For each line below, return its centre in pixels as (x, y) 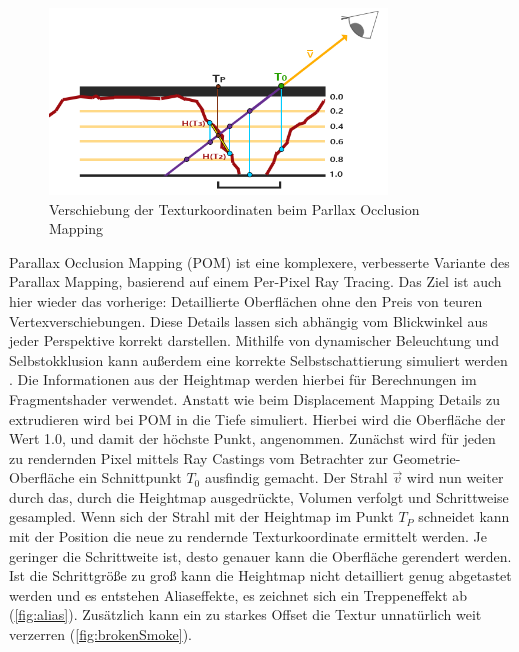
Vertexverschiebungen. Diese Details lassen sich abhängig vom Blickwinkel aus (248, 320)
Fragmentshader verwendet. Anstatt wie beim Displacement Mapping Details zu (254, 398)
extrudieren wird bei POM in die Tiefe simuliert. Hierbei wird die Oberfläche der (257, 418)
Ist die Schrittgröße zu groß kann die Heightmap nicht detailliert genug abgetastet (260, 575)
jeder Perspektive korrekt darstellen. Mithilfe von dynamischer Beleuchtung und (254, 340)
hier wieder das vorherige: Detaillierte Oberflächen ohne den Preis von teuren (246, 300)
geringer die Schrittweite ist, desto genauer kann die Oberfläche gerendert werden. (260, 555)
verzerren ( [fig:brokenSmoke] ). (100, 634)
